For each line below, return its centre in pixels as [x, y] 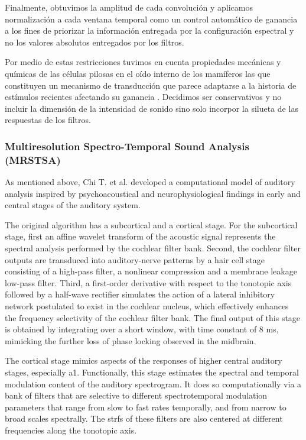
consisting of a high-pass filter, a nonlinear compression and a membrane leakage [151, 271]
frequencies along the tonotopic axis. [71, 430]
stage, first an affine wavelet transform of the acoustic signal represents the [140, 236]
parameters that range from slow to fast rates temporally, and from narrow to [146, 407]
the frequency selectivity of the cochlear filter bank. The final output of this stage [153, 317]
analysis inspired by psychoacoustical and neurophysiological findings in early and [153, 193]
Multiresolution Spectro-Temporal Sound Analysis [127, 146]
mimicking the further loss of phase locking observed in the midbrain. [131, 340]
